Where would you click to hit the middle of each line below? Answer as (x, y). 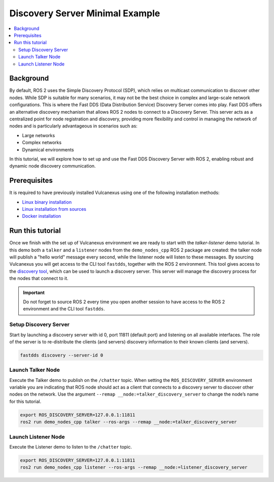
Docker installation (42, 216)
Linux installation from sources (54, 209)
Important (34, 293)
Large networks (39, 135)
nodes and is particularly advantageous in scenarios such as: (74, 126)
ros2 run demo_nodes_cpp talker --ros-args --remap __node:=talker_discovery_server (128, 422)
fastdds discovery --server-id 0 (62, 355)
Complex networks (42, 143)
